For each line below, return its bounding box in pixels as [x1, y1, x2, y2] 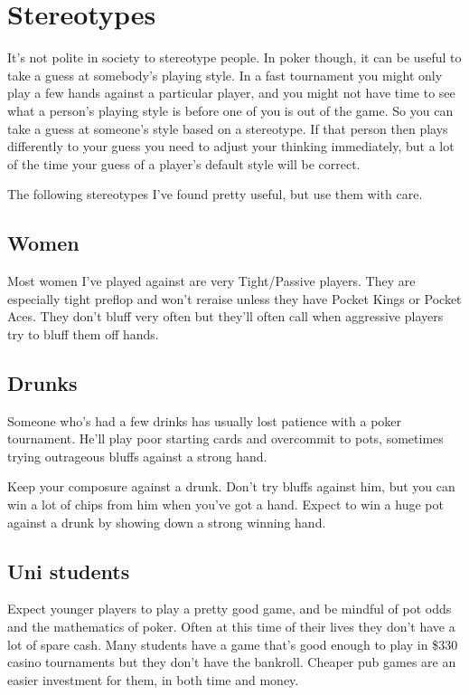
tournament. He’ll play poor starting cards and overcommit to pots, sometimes [7, 429, 444, 448]
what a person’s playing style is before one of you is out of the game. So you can [7, 100, 454, 119]
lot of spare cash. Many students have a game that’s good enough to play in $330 [7, 634, 458, 653]
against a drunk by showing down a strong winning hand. [7, 512, 326, 531]
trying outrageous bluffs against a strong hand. [7, 446, 267, 465]
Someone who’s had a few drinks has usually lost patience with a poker [7, 411, 402, 430]
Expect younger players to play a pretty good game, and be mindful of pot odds [7, 599, 452, 618]
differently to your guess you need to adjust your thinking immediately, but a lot [7, 137, 455, 156]
